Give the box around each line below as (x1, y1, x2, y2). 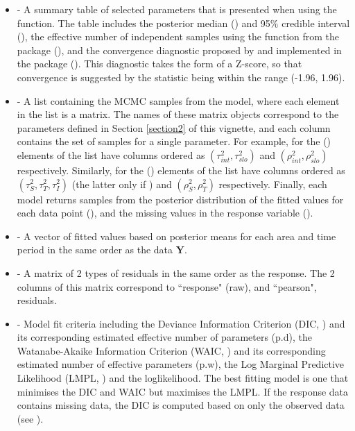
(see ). (17, 411, 44, 425)
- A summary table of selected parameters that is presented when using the (17, 2, 337, 16)
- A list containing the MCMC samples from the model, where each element (17, 93, 340, 108)
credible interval (282, 15, 350, 30)
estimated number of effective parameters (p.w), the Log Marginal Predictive (17, 357, 345, 371)
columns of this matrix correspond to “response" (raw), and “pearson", (17, 279, 317, 294)
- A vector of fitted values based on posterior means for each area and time (17, 228, 336, 243)
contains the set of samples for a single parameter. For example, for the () (17, 134, 331, 149)
